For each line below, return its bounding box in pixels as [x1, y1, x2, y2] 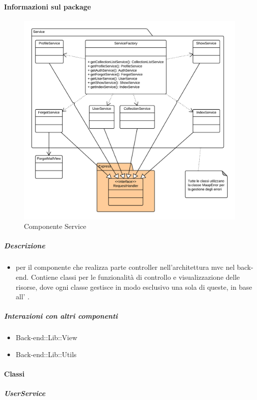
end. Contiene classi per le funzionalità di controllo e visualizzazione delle [15, 272, 240, 282]
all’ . [15, 291, 30, 302]
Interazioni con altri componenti [4, 311, 118, 321]
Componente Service [24, 221, 86, 231]
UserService [4, 388, 45, 399]
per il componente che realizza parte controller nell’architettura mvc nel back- [15, 262, 254, 272]
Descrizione [4, 240, 45, 251]
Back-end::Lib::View [15, 332, 78, 343]
